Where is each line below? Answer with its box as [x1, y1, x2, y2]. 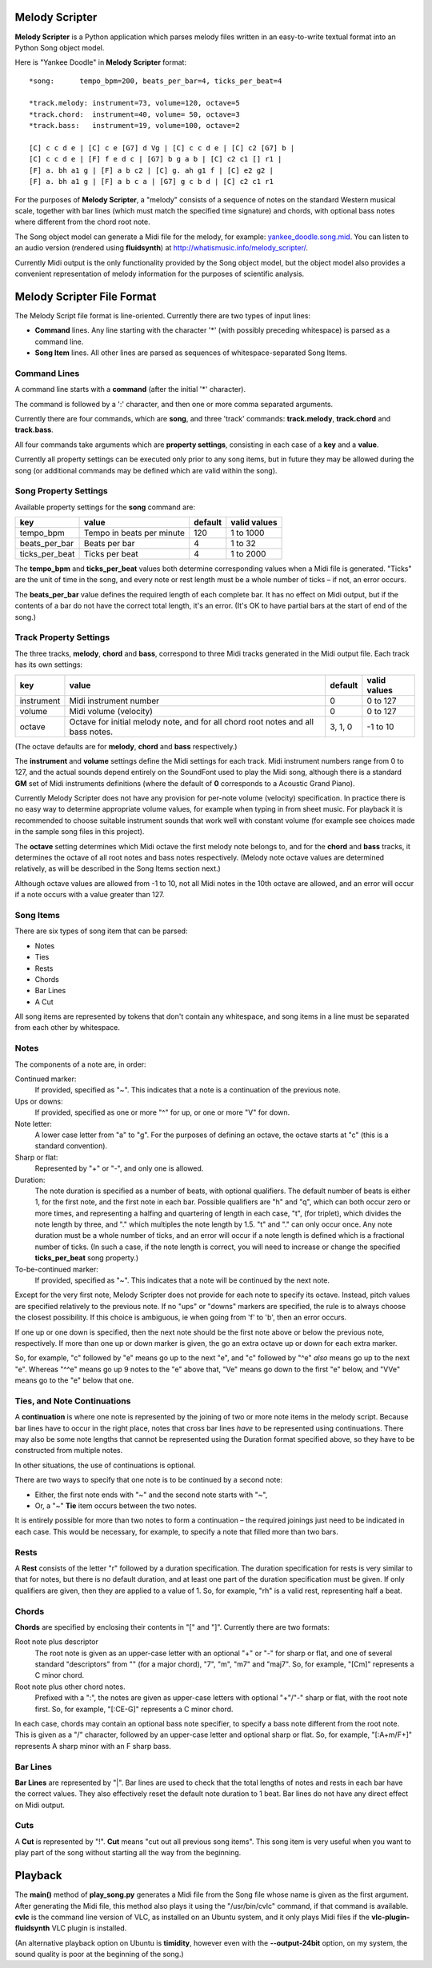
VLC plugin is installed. [51, 1923, 127, 1933]
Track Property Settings [14, 632, 110, 643]
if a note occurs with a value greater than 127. [14, 890, 165, 900]
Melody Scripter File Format [14, 289, 157, 303]
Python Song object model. [14, 42, 105, 52]
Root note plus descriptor [14, 1637, 99, 1647]
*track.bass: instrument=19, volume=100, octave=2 [29, 121, 240, 130]
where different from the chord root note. [14, 217, 151, 227]
